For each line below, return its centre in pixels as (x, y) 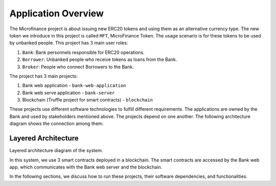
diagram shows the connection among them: (56, 123)
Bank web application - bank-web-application (74, 86)
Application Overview (57, 13)
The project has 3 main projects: (43, 76)
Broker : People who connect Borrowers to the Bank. (78, 67)
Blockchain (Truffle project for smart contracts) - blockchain (88, 100)
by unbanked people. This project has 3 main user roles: (69, 43)
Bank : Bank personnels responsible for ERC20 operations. (84, 52)
